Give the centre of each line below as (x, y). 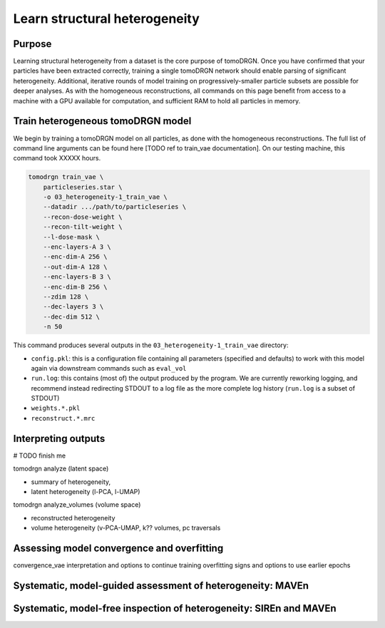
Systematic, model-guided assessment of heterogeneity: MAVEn (161, 586)
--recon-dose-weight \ (83, 217)
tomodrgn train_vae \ (66, 177)
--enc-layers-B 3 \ (77, 277)
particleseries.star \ (83, 187)
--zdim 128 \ (66, 297)
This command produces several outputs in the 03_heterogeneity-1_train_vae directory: (151, 345)
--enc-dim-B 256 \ (75, 287)
